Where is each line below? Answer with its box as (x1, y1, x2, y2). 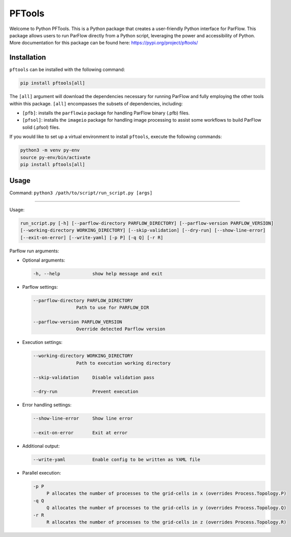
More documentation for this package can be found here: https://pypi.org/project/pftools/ (9, 40, 198, 46)
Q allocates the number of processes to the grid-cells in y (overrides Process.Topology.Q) (46, 505, 286, 511)
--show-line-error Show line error (33, 415, 133, 422)
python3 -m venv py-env (20, 147, 80, 153)
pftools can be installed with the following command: (9, 66, 125, 73)
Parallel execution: (22, 470, 61, 476)
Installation (9, 53, 46, 62)
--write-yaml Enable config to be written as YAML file (33, 457, 200, 462)
